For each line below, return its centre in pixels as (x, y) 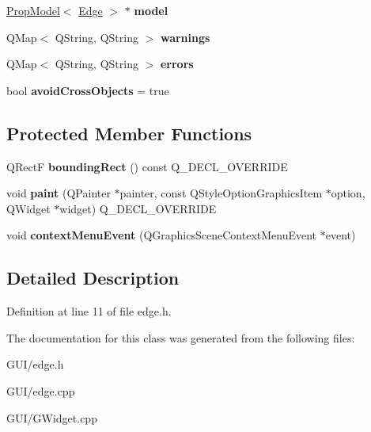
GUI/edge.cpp (41, 390)
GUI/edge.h (35, 364)
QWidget (28, 208)
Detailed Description (93, 278)
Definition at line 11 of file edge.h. (89, 311)
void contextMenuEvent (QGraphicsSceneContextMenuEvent (162, 235)
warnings (185, 37)
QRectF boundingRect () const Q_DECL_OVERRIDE (147, 166)
